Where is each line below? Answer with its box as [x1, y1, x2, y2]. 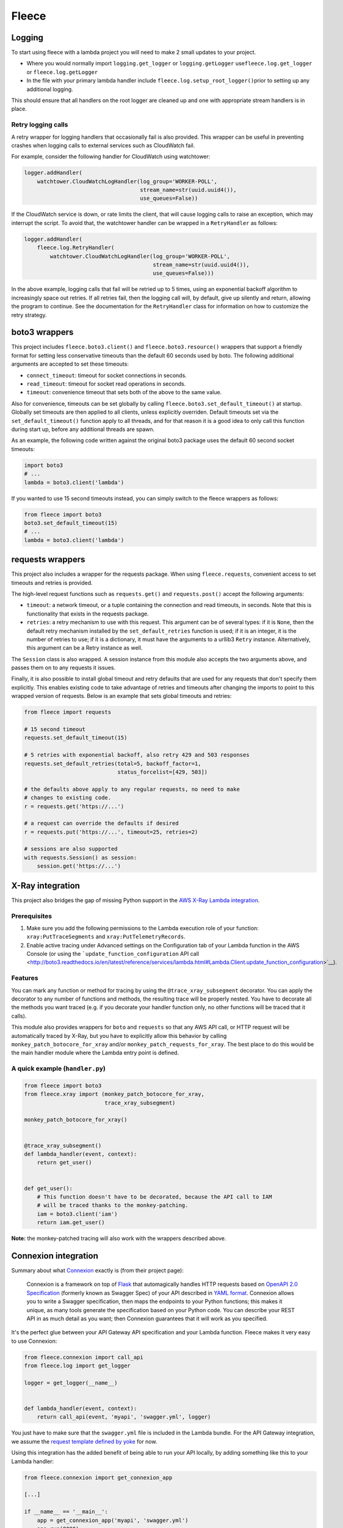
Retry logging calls [11, 120, 68, 129]
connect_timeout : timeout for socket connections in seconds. [26, 372, 187, 379]
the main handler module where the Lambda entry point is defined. [11, 1049, 179, 1057]
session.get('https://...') [37, 862, 121, 870]
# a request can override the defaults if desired [24, 820, 179, 827]
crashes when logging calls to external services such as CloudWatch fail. [11, 141, 195, 149]
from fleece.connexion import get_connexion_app [24, 1474, 173, 1481]
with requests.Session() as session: [24, 854, 137, 861]
